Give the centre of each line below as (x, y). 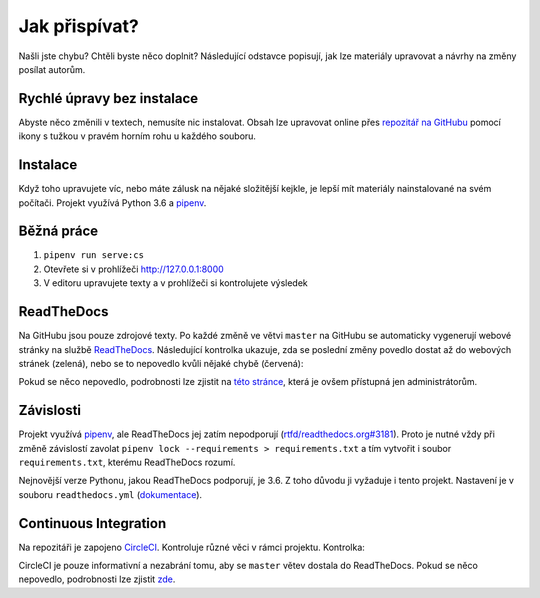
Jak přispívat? (78, 26)
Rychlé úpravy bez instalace (108, 98)
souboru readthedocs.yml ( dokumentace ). (110, 494)
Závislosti (50, 410)
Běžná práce (58, 231)
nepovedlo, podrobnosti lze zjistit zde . (97, 579)
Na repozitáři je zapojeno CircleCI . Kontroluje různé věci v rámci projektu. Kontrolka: (191, 547)
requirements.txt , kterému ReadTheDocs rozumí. (127, 462)
